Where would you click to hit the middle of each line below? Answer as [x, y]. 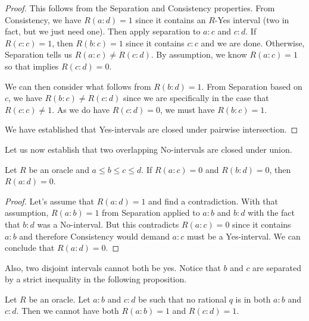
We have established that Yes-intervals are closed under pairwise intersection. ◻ [152, 129]
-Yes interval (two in [252, 19]
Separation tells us [38, 54]
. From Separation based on [252, 86]
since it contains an [171, 19]
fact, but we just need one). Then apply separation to [103, 31]
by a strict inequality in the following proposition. [96, 279]
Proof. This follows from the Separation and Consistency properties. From [140, 8]
